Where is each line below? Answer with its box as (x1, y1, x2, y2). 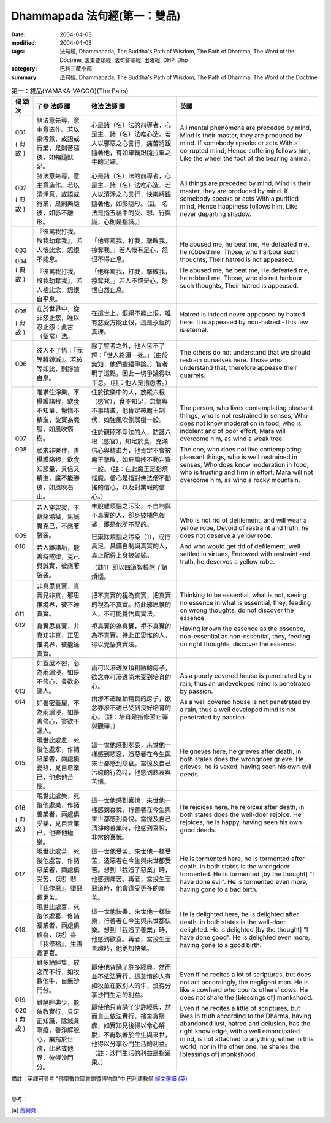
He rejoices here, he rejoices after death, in (180, 803, 305, 811)
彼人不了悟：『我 (36, 347, 83, 355)
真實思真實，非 (36, 622, 80, 630)
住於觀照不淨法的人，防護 (91, 428, 165, 437)
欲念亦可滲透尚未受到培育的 (91, 673, 172, 681)
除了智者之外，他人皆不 (91, 342, 159, 350)
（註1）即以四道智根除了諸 (91, 563, 168, 572)
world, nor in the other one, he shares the (180, 1043, 300, 1051)
